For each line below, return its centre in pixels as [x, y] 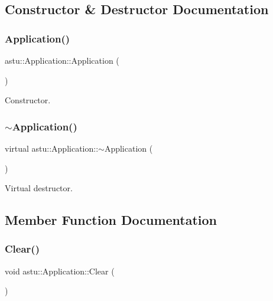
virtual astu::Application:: [52, 148]
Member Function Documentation [111, 220]
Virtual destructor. [39, 188]
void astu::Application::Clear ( [60, 271]
